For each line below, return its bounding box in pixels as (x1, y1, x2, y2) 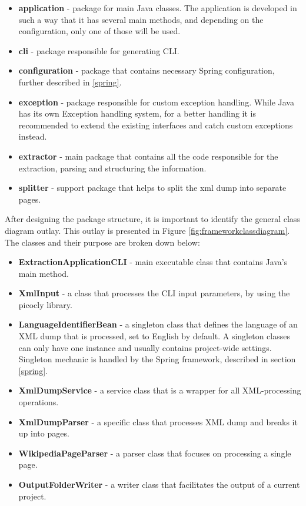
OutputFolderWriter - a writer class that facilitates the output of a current (18, 478, 300, 490)
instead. (18, 130, 47, 143)
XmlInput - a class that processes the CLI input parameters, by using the (18, 287, 290, 299)
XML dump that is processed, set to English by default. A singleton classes (18, 330, 290, 342)
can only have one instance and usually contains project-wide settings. (18, 341, 272, 353)
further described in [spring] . (18, 75, 122, 88)
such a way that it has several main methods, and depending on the (18, 13, 264, 25)
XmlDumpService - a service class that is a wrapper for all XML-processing (18, 384, 301, 396)
